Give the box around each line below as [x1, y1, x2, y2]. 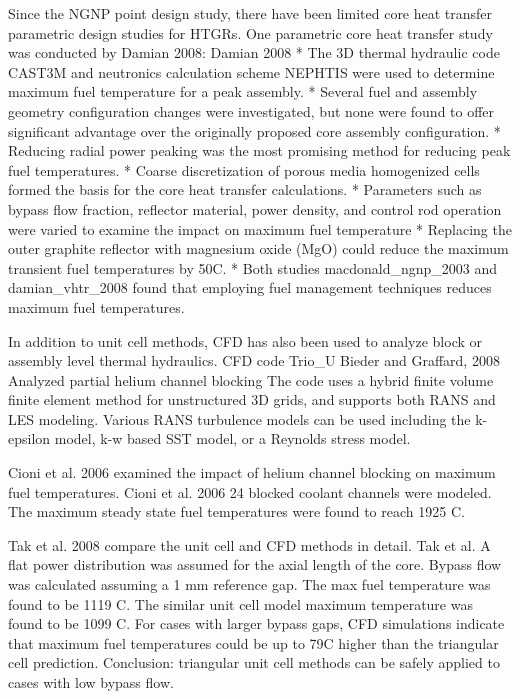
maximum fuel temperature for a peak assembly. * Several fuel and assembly [8, 81, 478, 102]
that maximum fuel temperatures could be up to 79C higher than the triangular [8, 632, 499, 653]
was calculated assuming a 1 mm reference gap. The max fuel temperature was [8, 574, 491, 595]
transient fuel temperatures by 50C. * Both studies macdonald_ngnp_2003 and [8, 257, 498, 278]
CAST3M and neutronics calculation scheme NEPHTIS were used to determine [8, 61, 495, 82]
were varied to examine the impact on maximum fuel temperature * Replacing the [8, 218, 512, 239]
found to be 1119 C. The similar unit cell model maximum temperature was [8, 593, 473, 614]
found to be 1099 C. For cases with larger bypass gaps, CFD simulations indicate [8, 613, 505, 634]
